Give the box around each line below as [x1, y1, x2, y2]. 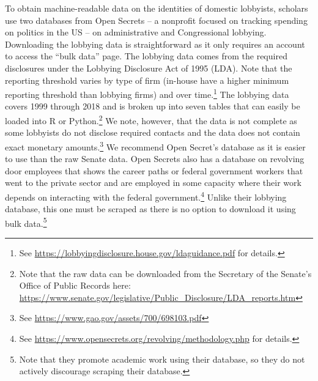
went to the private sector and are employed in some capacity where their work [5, 176, 301, 189]
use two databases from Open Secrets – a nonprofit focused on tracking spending [5, 13, 308, 26]
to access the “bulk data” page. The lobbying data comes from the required [5, 50, 287, 62]
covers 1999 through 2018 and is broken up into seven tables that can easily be [5, 100, 300, 113]
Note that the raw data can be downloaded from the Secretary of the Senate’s [19, 267, 312, 279]
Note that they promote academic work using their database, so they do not [19, 352, 305, 365]
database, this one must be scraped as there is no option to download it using [5, 202, 296, 215]
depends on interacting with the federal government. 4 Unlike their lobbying [5, 188, 287, 203]
